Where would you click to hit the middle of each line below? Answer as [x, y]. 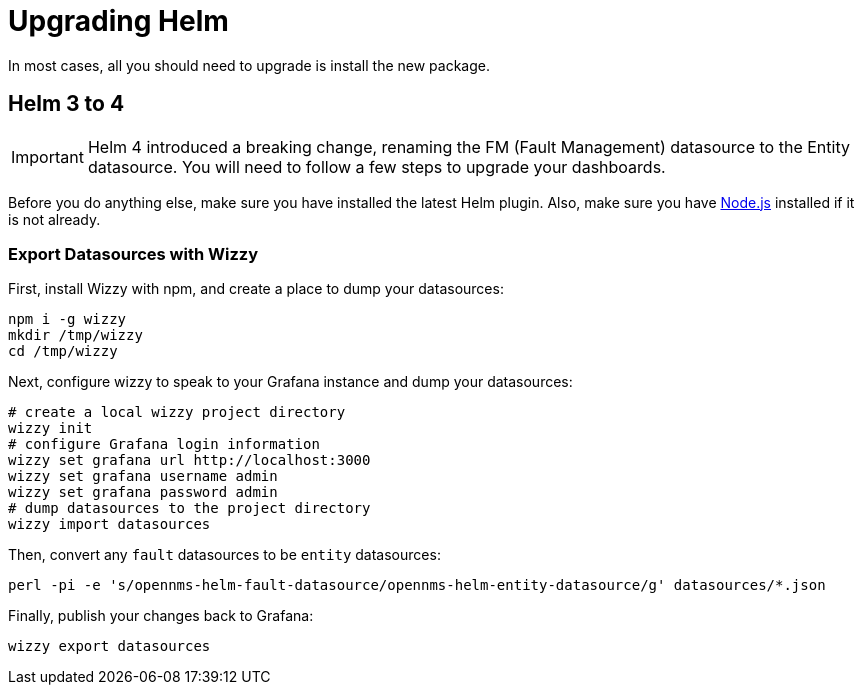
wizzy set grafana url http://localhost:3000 [189, 460]
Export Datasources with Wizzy [133, 253]
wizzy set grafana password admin [143, 492]
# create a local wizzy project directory [177, 412]
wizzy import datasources [109, 524]
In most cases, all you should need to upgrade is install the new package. [249, 65]
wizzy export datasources [109, 646]
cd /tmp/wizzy [63, 351]
